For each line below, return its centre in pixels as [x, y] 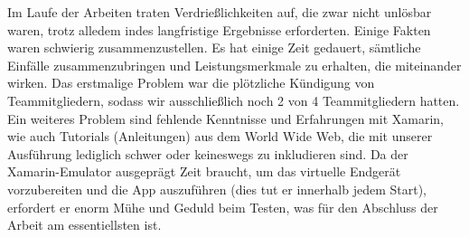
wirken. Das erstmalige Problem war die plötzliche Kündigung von [191, 83]
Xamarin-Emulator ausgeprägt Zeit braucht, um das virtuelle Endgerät [204, 171]
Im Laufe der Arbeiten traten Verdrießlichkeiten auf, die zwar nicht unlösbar [220, 12]
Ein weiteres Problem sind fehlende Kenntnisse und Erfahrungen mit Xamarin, [225, 118]
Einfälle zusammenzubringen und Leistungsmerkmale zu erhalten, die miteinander [234, 65]
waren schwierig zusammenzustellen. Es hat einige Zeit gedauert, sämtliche [214, 47]
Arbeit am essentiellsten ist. [84, 225]
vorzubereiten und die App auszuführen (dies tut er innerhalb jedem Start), [217, 189]
